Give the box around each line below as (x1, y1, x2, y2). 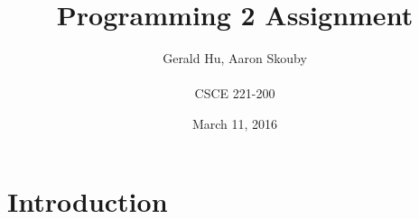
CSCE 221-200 (194, 84, 275, 103)
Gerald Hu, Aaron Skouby (163, 49, 307, 68)
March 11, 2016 (191, 114, 278, 132)
